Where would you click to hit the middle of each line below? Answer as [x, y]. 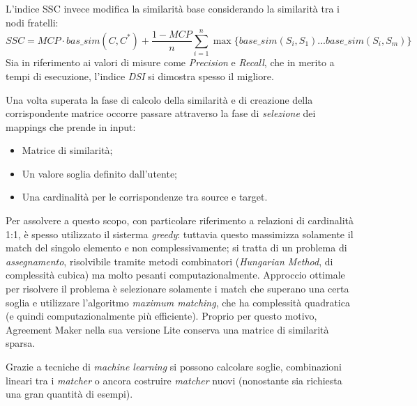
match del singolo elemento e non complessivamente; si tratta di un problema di [176, 248]
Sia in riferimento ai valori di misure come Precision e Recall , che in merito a [170, 62]
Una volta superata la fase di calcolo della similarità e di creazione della [159, 99]
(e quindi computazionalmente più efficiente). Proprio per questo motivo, [161, 316]
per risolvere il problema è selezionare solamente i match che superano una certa [177, 289]
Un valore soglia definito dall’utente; [99, 173]
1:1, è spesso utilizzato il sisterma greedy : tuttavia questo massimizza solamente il [180, 234]
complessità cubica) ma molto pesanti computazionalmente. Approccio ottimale [175, 275]
